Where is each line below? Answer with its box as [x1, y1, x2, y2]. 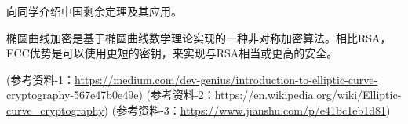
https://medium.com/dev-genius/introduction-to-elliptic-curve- [75, 71, 378, 87]
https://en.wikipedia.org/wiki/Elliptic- [214, 86, 402, 103]
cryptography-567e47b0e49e [6, 86, 139, 103]
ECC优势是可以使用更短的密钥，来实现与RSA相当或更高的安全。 [6, 45, 338, 61]
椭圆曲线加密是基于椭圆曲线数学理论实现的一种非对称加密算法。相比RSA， [6, 29, 392, 46]
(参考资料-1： [6, 71, 75, 87]
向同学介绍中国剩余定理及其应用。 [6, 3, 182, 19]
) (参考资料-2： [138, 86, 215, 103]
